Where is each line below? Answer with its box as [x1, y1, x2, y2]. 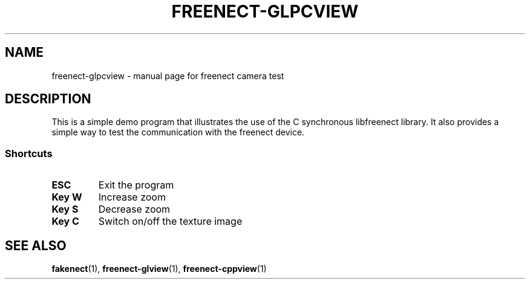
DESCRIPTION [5, 91, 91, 107]
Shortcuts [5, 147, 53, 160]
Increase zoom [98, 191, 166, 204]
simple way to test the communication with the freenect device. [51, 127, 305, 138]
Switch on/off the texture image [98, 215, 243, 228]
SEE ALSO [5, 237, 67, 253]
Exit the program [98, 179, 174, 192]
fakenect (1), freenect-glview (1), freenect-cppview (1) [51, 263, 267, 274]
